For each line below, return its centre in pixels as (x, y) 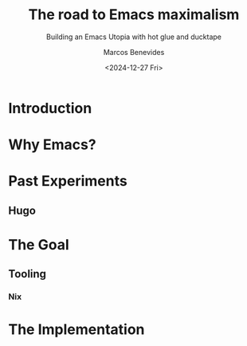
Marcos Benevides (134, 52)
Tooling (27, 274)
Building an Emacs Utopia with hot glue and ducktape (134, 37)
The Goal (39, 244)
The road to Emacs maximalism (134, 15)
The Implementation (76, 330)
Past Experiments (68, 181)
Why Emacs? (53, 145)
